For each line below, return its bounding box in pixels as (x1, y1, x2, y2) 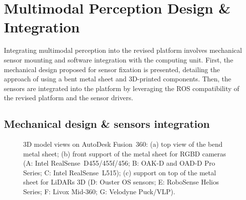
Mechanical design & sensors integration (4, 116, 210, 131)
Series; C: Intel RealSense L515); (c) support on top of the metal (23, 167, 216, 177)
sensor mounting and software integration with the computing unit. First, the (4, 54, 233, 64)
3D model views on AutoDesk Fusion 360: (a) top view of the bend (23, 139, 223, 149)
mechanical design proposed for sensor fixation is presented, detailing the (4, 64, 220, 74)
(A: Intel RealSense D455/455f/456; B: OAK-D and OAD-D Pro (23, 158, 215, 168)
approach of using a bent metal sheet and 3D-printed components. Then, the (4, 74, 232, 84)
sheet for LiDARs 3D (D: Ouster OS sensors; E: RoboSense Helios (23, 177, 219, 187)
